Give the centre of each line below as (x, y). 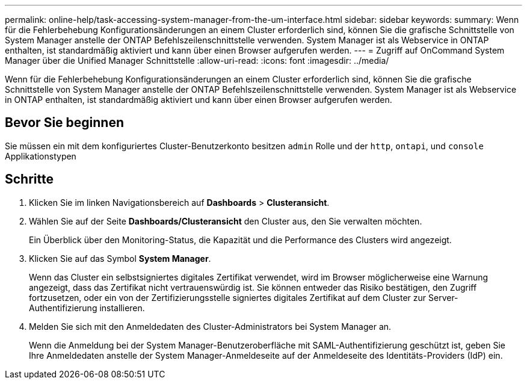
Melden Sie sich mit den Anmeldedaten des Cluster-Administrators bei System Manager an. (210, 326)
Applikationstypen (41, 156)
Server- (443, 297)
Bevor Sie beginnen (65, 123)
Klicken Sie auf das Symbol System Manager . (120, 258)
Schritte (29, 179)
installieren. (122, 308)
